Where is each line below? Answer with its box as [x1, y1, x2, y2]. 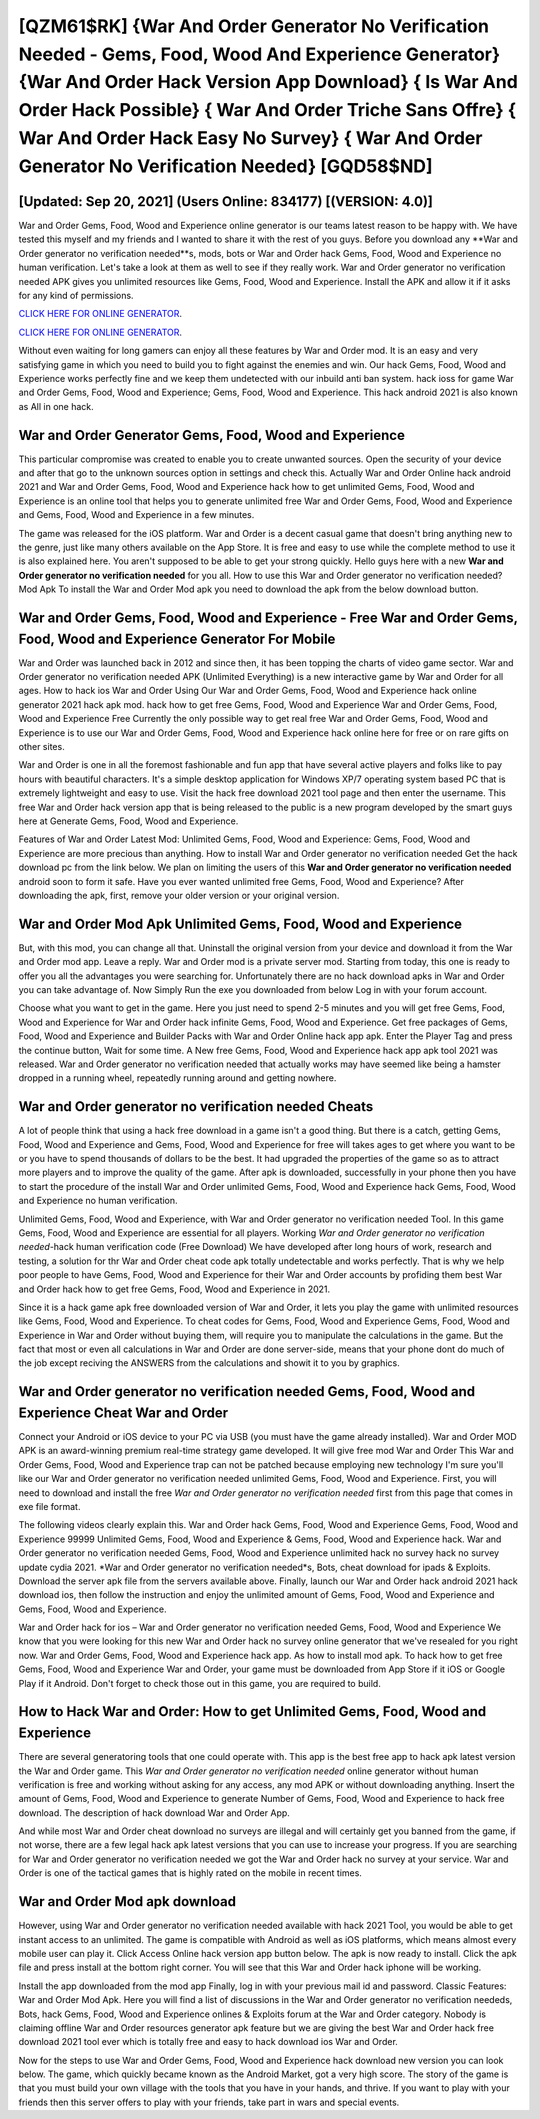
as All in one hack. [18, 400, 94, 412]
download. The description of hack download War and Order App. [18, 1806, 290, 1819]
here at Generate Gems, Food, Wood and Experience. [18, 815, 239, 827]
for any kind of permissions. [18, 290, 134, 301]
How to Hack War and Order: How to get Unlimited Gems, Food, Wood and [18, 1703, 487, 1720]
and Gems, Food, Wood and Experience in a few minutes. [18, 509, 255, 521]
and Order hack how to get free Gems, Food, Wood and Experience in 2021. [18, 1283, 331, 1295]
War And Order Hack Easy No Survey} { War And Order [18, 126, 483, 149]
